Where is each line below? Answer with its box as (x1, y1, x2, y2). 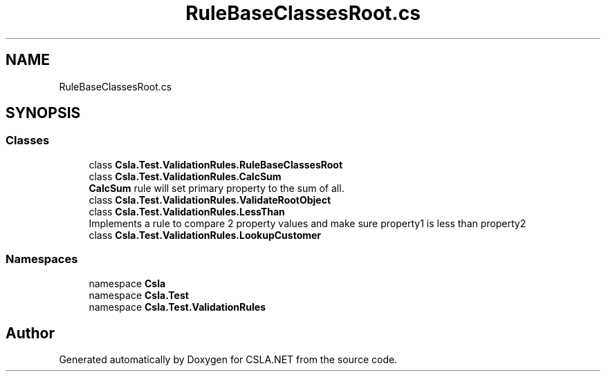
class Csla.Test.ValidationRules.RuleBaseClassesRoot (89, 158, 343, 171)
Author (6, 324, 55, 342)
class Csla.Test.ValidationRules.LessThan (89, 205, 285, 217)
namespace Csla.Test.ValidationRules (89, 300, 266, 313)
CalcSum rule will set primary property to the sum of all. (89, 182, 345, 194)
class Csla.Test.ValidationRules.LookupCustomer (89, 229, 322, 241)
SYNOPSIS (6, 104, 81, 122)
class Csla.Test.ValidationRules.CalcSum (89, 170, 282, 182)
